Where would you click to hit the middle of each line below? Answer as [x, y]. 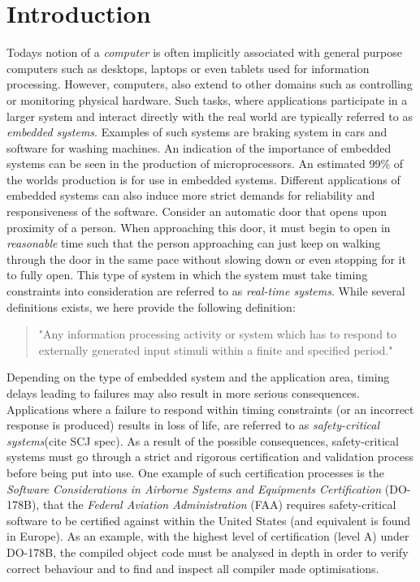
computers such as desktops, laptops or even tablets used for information [188, 68]
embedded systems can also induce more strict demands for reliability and [191, 195]
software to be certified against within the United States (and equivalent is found [209, 520]
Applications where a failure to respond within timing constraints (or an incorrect [210, 409]
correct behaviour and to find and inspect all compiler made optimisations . [193, 568]
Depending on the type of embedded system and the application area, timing [198, 377]
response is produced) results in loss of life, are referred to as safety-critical [193, 425]
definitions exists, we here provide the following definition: [151, 306]
